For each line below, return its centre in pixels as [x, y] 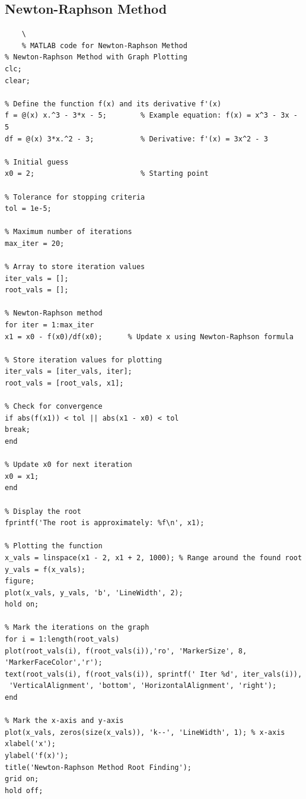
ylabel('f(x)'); [37, 756]
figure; [20, 581]
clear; [17, 80]
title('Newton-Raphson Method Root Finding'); [98, 767]
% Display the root [43, 511]
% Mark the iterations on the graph [77, 628]
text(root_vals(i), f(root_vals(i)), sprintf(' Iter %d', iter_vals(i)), [154, 674]
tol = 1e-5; [28, 209]
